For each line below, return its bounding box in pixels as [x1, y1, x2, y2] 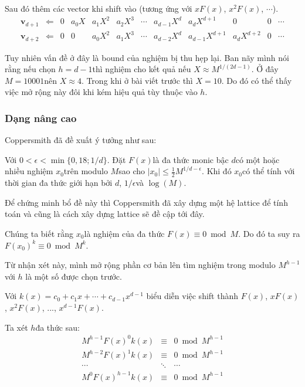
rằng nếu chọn [5, 63, 56, 75]
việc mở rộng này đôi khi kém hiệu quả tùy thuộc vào [5, 86, 198, 98]
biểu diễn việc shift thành [146, 290, 239, 302]
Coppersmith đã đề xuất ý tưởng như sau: [5, 134, 157, 146]
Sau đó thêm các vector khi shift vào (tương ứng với [5, 2, 192, 14]
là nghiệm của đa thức [84, 227, 165, 239]
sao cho [118, 165, 145, 177]
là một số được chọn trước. [25, 270, 122, 282]
